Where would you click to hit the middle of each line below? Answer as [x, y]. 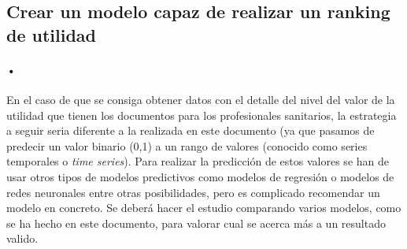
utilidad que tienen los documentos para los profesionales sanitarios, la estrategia [202, 115]
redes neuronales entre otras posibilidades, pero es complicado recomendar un [193, 192]
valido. [22, 238]
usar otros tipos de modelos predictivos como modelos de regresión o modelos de [200, 176]
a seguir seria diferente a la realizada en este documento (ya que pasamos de [191, 130]
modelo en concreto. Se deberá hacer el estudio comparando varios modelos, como [204, 208]
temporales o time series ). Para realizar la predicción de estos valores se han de [198, 161]
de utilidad [52, 34]
